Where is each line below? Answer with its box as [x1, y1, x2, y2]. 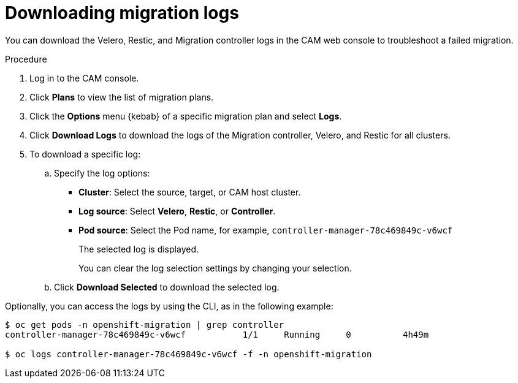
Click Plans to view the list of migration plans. [29, 91, 214, 102]
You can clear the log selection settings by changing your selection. [78, 262, 352, 273]
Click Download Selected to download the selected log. [54, 281, 280, 292]
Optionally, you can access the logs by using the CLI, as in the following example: [5, 300, 333, 311]
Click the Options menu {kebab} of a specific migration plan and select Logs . [29, 110, 342, 121]
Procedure [5, 53, 47, 64]
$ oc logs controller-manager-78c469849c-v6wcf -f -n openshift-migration [5, 349, 372, 359]
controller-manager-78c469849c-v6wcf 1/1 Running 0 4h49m [5, 329, 429, 339]
